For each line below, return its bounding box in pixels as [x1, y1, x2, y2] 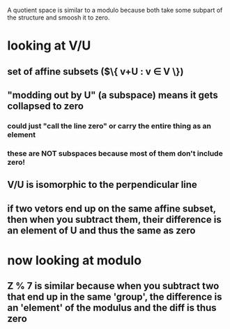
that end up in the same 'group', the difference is [7, 291, 222, 303]
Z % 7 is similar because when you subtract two [7, 280, 220, 292]
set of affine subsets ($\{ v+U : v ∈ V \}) [7, 66, 184, 78]
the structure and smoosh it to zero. [7, 13, 110, 22]
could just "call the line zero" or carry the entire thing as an [7, 121, 211, 131]
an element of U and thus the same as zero [7, 224, 196, 236]
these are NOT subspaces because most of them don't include [7, 148, 223, 158]
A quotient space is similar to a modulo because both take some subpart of [7, 6, 223, 14]
